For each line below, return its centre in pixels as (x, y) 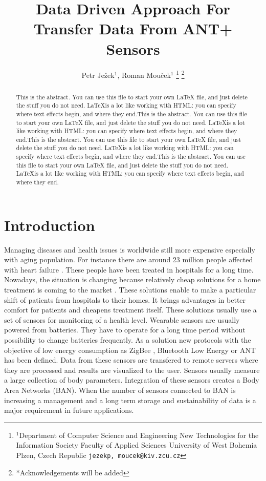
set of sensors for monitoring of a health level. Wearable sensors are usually (122, 319)
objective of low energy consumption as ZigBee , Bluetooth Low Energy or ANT (130, 350)
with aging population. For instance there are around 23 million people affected (129, 259)
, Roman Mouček (144, 75)
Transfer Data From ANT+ (133, 28)
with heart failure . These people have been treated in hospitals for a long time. (129, 269)
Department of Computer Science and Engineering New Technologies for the (139, 435)
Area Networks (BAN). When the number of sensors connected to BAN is (120, 390)
